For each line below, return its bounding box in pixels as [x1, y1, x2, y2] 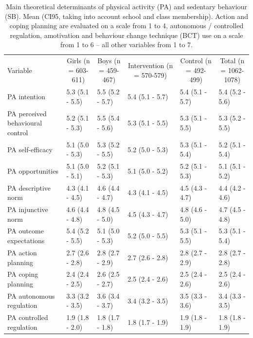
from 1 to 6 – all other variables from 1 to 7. [60, 39, 193, 50]
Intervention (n [127, 60, 173, 71]
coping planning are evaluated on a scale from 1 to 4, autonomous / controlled [9, 20, 244, 31]
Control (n [180, 55, 212, 66]
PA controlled [7, 312, 48, 322]
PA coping [7, 269, 38, 279]
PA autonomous [7, 290, 55, 301]
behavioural [7, 118, 42, 128]
